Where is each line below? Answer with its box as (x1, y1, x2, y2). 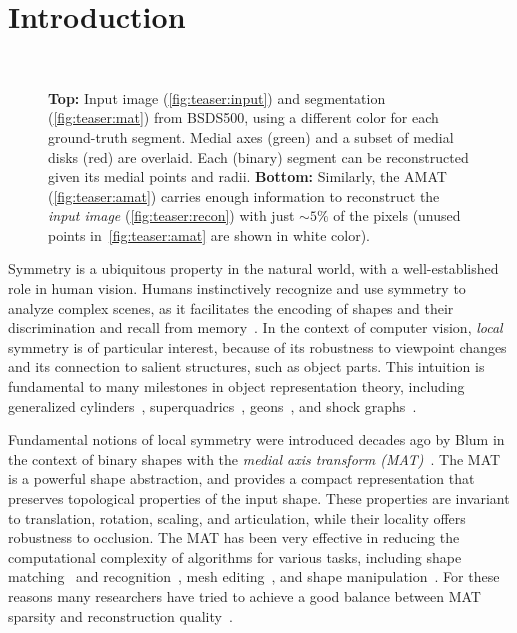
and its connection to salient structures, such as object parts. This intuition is (8, 356, 485, 377)
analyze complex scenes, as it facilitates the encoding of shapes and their (8, 297, 454, 318)
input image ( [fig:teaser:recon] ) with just (48, 205, 295, 226)
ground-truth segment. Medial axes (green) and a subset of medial (48, 126, 454, 147)
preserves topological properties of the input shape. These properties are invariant (8, 488, 510, 508)
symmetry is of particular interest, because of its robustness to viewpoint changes (8, 336, 507, 357)
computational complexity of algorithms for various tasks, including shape (8, 546, 462, 567)
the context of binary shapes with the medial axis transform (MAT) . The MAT (8, 448, 501, 469)
